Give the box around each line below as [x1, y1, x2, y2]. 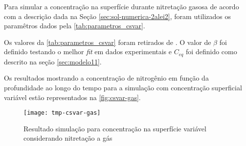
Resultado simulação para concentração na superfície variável [23, 123, 206, 133]
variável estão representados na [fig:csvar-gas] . [4, 92, 141, 102]
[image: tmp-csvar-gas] [23, 109, 101, 117]
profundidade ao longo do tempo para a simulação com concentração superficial [4, 83, 242, 93]
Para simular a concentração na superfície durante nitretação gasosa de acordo [4, 1, 239, 11]
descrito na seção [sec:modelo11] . [4, 56, 102, 66]
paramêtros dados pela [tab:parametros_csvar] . [4, 21, 145, 31]
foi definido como [186, 46, 237, 57]
